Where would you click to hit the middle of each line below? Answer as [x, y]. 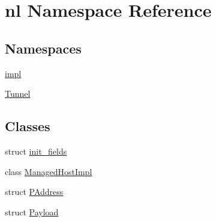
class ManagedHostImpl [49, 171]
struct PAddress [34, 192]
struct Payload [32, 211]
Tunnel [18, 94]
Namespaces [43, 48]
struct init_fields [36, 151]
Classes [28, 126]
